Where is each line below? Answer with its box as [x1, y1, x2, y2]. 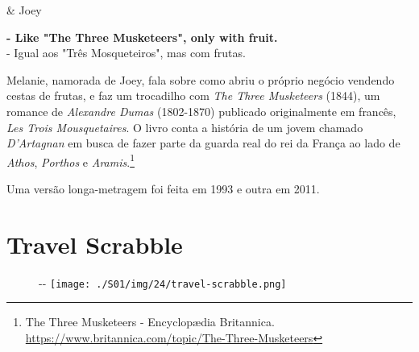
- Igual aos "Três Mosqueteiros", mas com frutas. [6, 44, 246, 61]
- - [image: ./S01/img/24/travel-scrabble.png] [39, 274, 287, 291]
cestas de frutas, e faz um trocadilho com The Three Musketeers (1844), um [6, 87, 380, 104]
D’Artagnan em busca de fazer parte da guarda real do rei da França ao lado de [6, 135, 400, 151]
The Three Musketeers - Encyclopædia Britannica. [25, 313, 275, 330]
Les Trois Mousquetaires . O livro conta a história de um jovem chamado [6, 118, 363, 135]
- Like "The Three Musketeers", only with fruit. [6, 28, 278, 45]
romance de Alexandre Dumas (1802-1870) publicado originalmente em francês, [6, 102, 396, 119]
